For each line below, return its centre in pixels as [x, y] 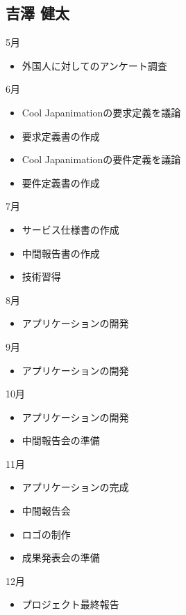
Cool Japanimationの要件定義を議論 [101, 159]
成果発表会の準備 [61, 557]
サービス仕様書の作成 [70, 229]
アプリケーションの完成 [75, 487]
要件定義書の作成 [61, 182]
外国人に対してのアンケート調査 [94, 65]
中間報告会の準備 [61, 440]
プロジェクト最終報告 [70, 604]
